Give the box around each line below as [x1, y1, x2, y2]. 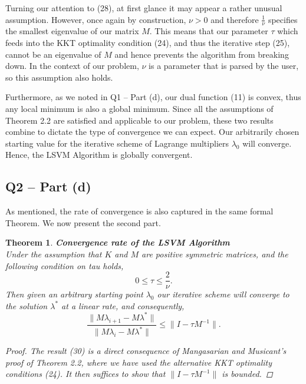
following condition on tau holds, [5, 259, 124, 272]
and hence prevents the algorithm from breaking [114, 48, 289, 60]
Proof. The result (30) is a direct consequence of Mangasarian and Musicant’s [5, 345, 287, 357]
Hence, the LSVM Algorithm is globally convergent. [5, 148, 193, 161]
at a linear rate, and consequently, [61, 299, 185, 312]
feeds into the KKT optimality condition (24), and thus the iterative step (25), [5, 37, 290, 49]
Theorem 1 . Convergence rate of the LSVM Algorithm [5, 236, 230, 249]
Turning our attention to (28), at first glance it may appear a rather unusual [5, 2, 282, 14]
